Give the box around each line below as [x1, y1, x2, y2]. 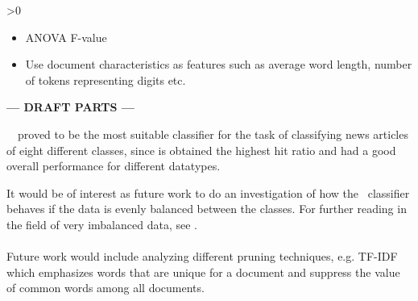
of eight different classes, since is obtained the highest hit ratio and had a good [6, 141, 396, 158]
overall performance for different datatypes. [6, 157, 221, 174]
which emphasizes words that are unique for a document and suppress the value [6, 263, 400, 280]
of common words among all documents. [6, 279, 205, 296]
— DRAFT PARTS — [6, 98, 135, 115]
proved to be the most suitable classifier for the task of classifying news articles [17, 125, 408, 142]
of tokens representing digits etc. [25, 71, 186, 88]
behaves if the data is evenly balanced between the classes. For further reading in [6, 200, 407, 217]
